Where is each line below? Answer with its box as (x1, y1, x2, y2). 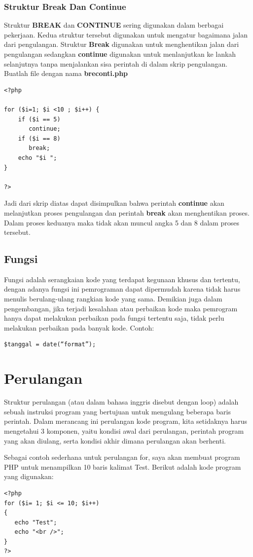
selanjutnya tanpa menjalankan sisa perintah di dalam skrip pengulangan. (4, 58, 228, 69)
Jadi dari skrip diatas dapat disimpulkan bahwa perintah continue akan (4, 198, 224, 208)
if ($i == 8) (18, 135, 61, 142)
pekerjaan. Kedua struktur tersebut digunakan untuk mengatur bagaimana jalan (4, 29, 248, 39)
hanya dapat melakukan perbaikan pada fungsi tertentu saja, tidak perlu (4, 313, 224, 323)
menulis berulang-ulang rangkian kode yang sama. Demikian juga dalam (4, 294, 222, 304)
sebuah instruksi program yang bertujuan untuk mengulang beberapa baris (4, 406, 231, 416)
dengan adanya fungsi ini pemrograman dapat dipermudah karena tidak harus (4, 284, 241, 294)
